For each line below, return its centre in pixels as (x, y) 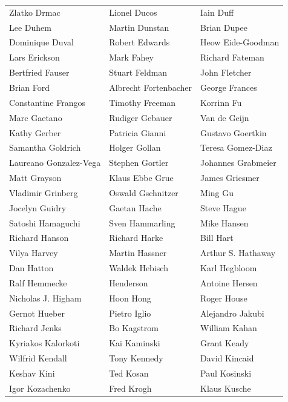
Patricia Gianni (138, 132)
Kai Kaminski (135, 343)
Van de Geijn (225, 117)
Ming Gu (217, 192)
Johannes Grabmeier (238, 163)
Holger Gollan (135, 147)
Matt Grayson (35, 178)
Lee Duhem (30, 27)
